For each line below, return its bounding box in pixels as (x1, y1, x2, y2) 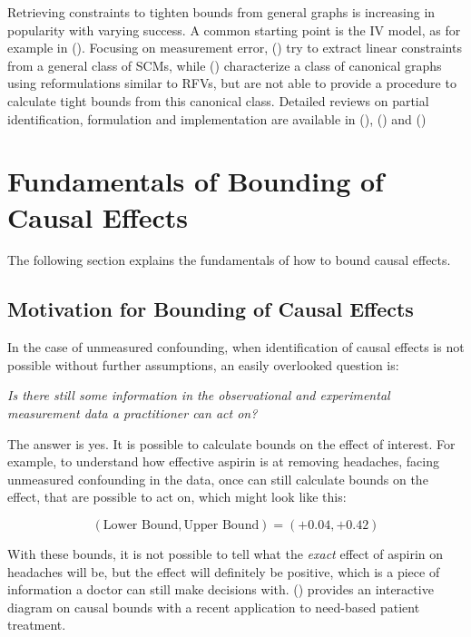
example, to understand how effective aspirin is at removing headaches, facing (7, 452, 440, 471)
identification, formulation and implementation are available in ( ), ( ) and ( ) (7, 109, 427, 128)
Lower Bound (103, 519, 179, 533)
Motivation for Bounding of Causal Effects (7, 295, 414, 323)
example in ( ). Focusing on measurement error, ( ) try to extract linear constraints (7, 38, 462, 57)
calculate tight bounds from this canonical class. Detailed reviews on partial (7, 91, 429, 110)
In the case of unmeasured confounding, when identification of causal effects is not (7, 338, 465, 357)
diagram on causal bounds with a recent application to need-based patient (7, 597, 420, 616)
